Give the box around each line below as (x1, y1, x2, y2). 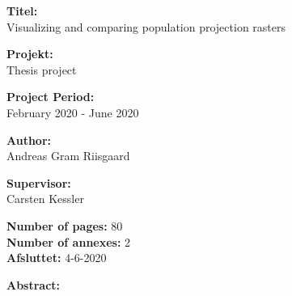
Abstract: (6, 276, 61, 293)
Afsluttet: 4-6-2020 (6, 249, 107, 266)
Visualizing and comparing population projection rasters (6, 18, 286, 35)
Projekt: (6, 45, 53, 62)
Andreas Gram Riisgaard (6, 147, 130, 164)
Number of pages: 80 (6, 217, 123, 234)
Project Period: (6, 88, 95, 105)
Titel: (6, 2, 38, 19)
